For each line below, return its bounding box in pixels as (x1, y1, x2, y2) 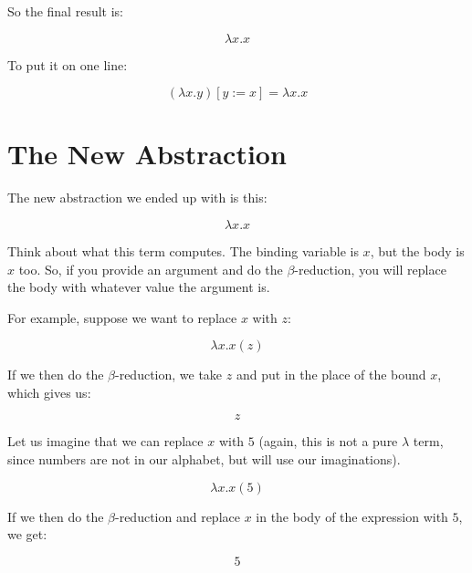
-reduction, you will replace (294, 259, 446, 278)
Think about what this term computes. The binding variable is (7, 241, 359, 260)
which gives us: (7, 382, 91, 401)
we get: (7, 525, 47, 544)
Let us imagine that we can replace (7, 432, 204, 451)
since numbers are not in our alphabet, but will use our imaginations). (7, 450, 401, 469)
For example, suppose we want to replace (7, 307, 237, 327)
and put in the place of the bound (236, 365, 426, 384)
